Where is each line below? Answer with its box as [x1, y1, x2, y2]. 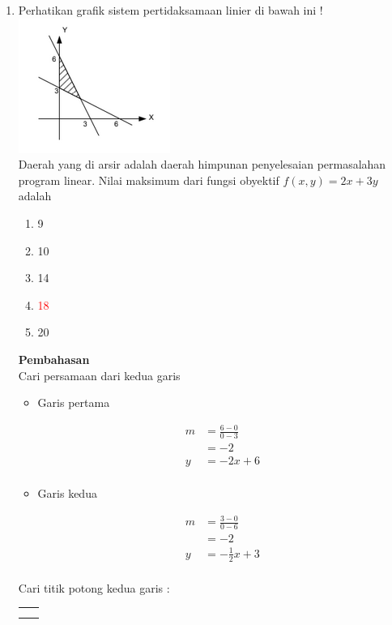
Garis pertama [37, 394, 110, 411]
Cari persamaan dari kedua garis [18, 366, 181, 383]
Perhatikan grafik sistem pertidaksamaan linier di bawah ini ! [18, 2, 323, 18]
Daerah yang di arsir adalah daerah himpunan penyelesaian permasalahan [18, 156, 386, 173]
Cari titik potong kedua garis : [18, 579, 170, 596]
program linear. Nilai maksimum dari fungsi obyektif [18, 171, 279, 188]
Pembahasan [18, 350, 90, 367]
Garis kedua [37, 485, 97, 502]
